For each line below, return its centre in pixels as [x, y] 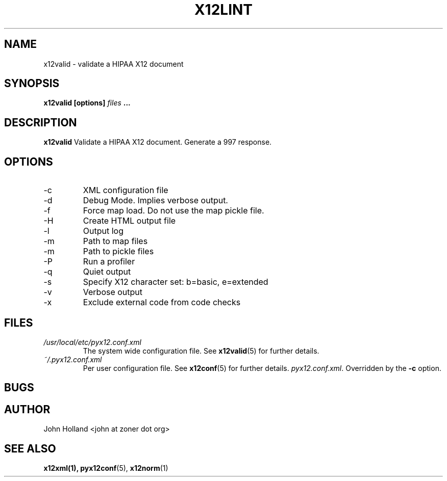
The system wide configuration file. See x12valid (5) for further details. [201, 351]
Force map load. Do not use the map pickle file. [173, 211]
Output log [103, 231]
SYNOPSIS [32, 84]
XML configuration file [126, 190]
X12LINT [224, 10]
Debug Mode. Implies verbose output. [155, 201]
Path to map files [115, 241]
